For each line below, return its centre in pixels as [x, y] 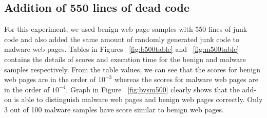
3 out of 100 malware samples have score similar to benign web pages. [114, 109]
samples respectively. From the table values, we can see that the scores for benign [132, 69]
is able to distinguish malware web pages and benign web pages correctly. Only [138, 99]
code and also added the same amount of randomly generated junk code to [122, 39]
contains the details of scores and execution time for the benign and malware [125, 59]
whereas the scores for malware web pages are [186, 79]
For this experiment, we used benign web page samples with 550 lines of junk [126, 29]
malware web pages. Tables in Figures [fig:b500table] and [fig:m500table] [122, 49]
